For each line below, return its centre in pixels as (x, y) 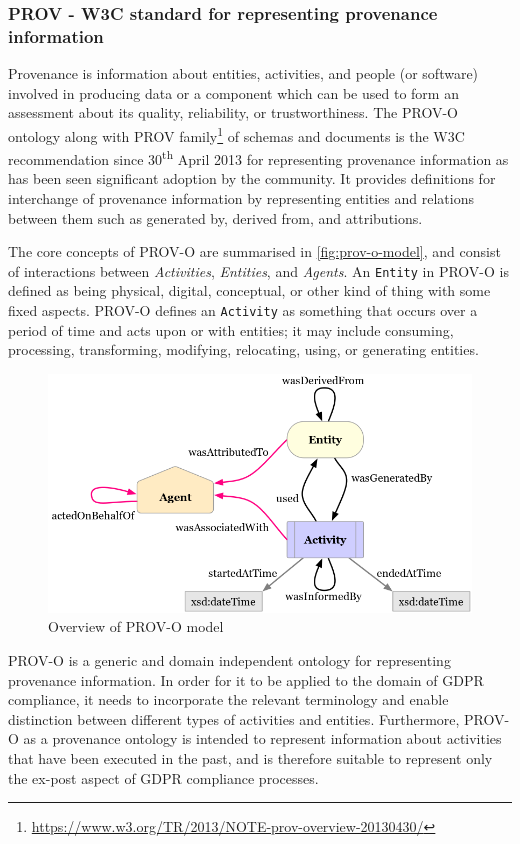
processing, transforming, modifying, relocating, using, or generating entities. (243, 349)
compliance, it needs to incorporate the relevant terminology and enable (228, 699)
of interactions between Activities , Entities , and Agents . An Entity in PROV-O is (258, 270)
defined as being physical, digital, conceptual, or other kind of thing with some (249, 290)
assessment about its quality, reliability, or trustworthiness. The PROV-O (233, 112)
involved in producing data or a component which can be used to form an (233, 92)
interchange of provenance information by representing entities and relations (241, 198)
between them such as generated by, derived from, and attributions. (215, 217)
